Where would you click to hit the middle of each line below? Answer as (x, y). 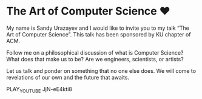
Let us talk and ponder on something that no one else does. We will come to (101, 70)
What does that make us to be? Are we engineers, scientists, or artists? (95, 59)
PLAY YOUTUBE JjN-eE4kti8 (39, 90)
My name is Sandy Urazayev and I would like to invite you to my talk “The (98, 28)
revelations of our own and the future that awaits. (68, 77)
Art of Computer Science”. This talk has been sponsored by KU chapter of (99, 34)
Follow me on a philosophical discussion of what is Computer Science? (95, 52)
